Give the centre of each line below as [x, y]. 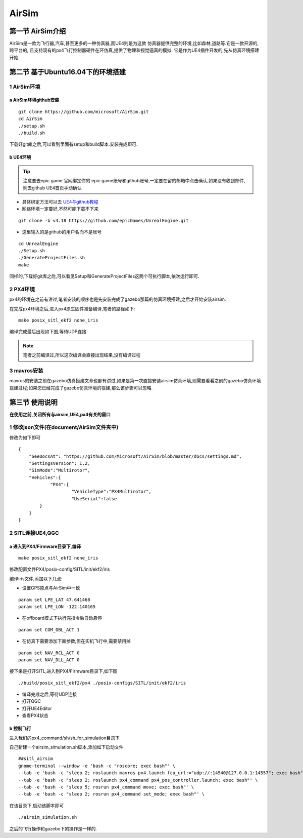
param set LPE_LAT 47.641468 [54, 600]
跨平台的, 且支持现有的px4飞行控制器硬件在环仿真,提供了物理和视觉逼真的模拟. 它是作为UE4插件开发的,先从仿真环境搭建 [134, 50]
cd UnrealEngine [38, 244]
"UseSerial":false [94, 498]
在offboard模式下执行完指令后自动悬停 [62, 618]
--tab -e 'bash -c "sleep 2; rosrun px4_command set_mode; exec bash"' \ [112, 794]
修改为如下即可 [25, 437]
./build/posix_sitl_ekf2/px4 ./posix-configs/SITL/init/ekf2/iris [102, 683]
